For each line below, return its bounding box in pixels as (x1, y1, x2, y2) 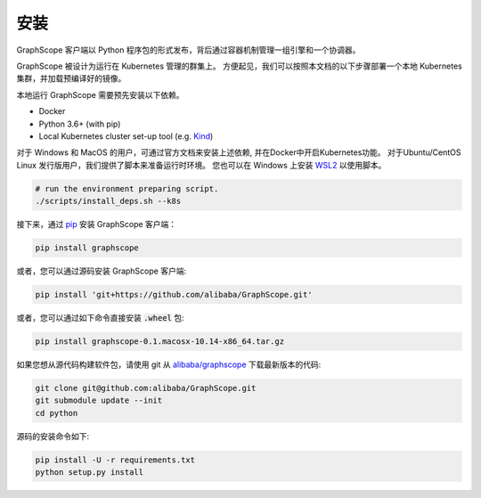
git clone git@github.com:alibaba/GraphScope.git (35, 383, 257, 393)
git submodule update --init (35, 396, 163, 405)
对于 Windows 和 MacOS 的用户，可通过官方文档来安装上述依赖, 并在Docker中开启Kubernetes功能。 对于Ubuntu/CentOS (16, 147, 461, 158)
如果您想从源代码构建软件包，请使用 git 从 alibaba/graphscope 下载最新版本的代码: (16, 359, 322, 370)
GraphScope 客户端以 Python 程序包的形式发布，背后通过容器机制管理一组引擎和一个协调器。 (16, 45, 361, 55)
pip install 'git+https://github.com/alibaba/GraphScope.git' (35, 290, 313, 299)
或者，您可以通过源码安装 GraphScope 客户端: (16, 265, 187, 276)
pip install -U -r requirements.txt (35, 454, 196, 465)
